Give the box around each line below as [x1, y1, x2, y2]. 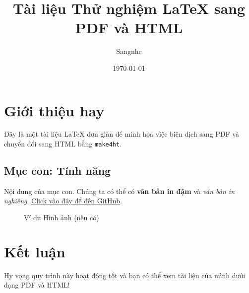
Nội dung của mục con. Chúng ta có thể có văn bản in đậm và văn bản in [4, 186, 235, 196]
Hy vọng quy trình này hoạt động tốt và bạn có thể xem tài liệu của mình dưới [4, 270, 246, 280]
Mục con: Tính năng [4, 163, 111, 178]
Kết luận [4, 241, 65, 261]
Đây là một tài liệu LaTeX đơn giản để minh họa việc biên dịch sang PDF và [4, 129, 239, 139]
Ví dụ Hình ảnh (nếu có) [24, 212, 99, 223]
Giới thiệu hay [4, 100, 105, 120]
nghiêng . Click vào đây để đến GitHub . [4, 195, 122, 206]
